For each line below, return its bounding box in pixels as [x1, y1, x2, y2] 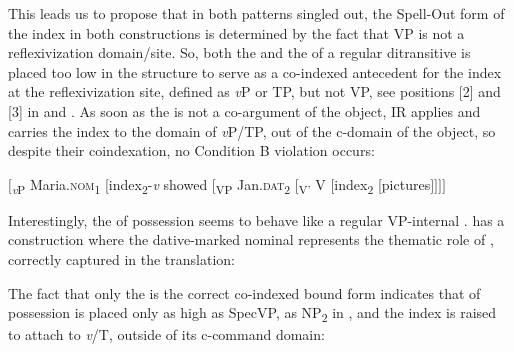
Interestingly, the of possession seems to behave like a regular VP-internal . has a [8, 209, 505, 230]
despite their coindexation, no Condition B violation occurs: [8, 140, 375, 161]
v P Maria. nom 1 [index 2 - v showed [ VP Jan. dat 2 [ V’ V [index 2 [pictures [11, 173, 431, 197]
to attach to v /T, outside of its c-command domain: [8, 324, 325, 345]
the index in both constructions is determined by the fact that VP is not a [8, 22, 465, 43]
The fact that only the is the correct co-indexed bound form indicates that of [8, 282, 481, 303]
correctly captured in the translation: [8, 249, 235, 270]
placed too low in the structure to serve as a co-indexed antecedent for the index [8, 61, 502, 82]
